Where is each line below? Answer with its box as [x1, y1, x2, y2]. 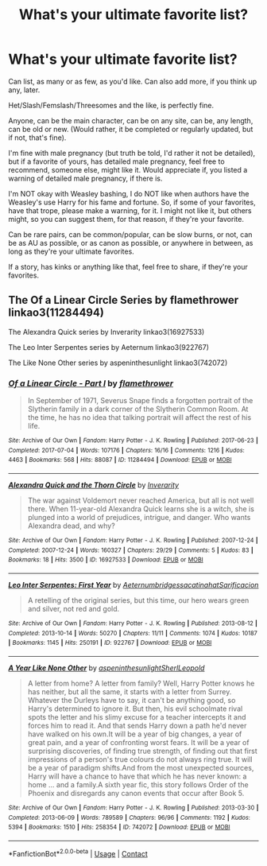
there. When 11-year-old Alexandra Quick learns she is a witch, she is [27, 504, 254, 514]
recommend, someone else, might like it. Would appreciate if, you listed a [8, 165, 248, 174]
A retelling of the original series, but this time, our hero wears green [27, 595, 250, 605]
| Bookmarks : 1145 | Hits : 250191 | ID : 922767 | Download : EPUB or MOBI [8, 639, 212, 647]
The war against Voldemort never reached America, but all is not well [27, 495, 254, 506]
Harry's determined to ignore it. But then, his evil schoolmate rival [27, 704, 243, 713]
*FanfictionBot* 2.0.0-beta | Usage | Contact [8, 847, 149, 858]
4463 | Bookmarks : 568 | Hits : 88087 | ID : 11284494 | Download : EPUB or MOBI [8, 456, 232, 464]
